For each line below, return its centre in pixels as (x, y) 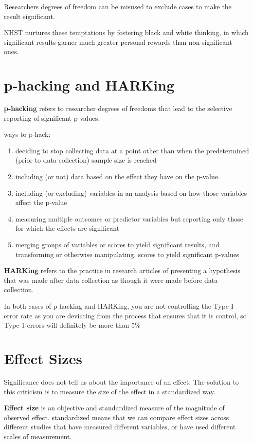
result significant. (29, 16)
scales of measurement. (38, 436)
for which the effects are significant (67, 228)
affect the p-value (41, 202)
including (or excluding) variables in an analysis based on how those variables (131, 193)
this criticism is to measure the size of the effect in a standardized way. (110, 391)
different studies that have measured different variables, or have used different (120, 427)
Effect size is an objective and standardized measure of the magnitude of (114, 408)
